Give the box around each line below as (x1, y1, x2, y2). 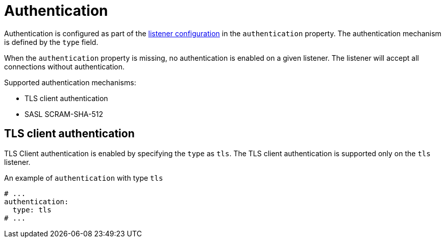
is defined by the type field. (4, 37, 98, 46)
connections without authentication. (4, 62, 125, 71)
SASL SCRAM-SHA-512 (24, 109, 103, 118)
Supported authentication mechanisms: (4, 78, 136, 87)
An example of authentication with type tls (4, 173, 163, 182)
